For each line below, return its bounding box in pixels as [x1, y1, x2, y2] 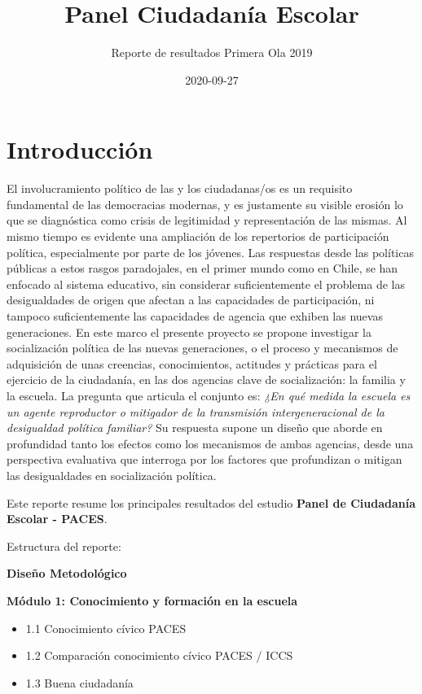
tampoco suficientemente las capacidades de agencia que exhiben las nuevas [7, 308, 383, 324]
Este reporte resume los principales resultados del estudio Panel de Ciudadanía [7, 494, 416, 511]
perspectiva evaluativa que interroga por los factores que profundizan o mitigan [7, 451, 402, 468]
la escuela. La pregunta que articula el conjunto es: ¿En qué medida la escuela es [7, 386, 411, 404]
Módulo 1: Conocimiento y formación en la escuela [7, 591, 298, 609]
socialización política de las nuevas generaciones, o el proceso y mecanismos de [7, 339, 398, 356]
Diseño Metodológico [7, 565, 127, 582]
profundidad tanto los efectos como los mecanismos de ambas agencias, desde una [7, 434, 414, 452]
